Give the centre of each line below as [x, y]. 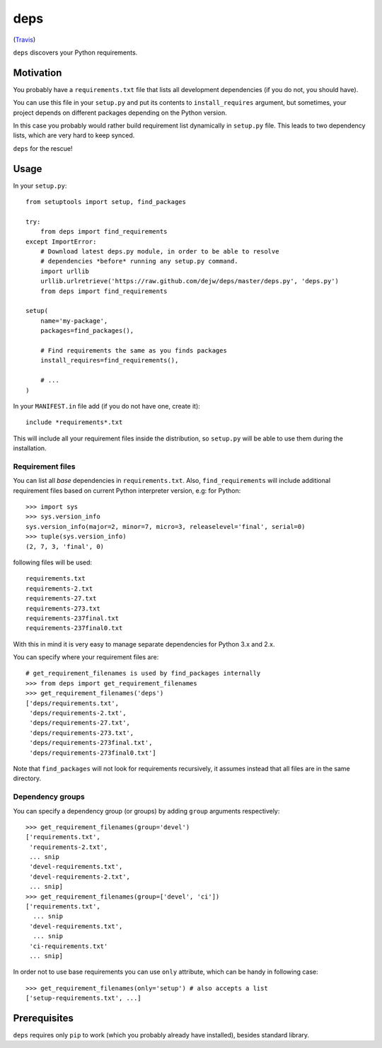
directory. [27, 778]
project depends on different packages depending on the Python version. [120, 113]
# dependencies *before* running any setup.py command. [139, 261]
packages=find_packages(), [87, 331]
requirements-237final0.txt [74, 628]
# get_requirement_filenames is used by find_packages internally [143, 673]
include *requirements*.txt [74, 422]
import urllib [65, 271]
